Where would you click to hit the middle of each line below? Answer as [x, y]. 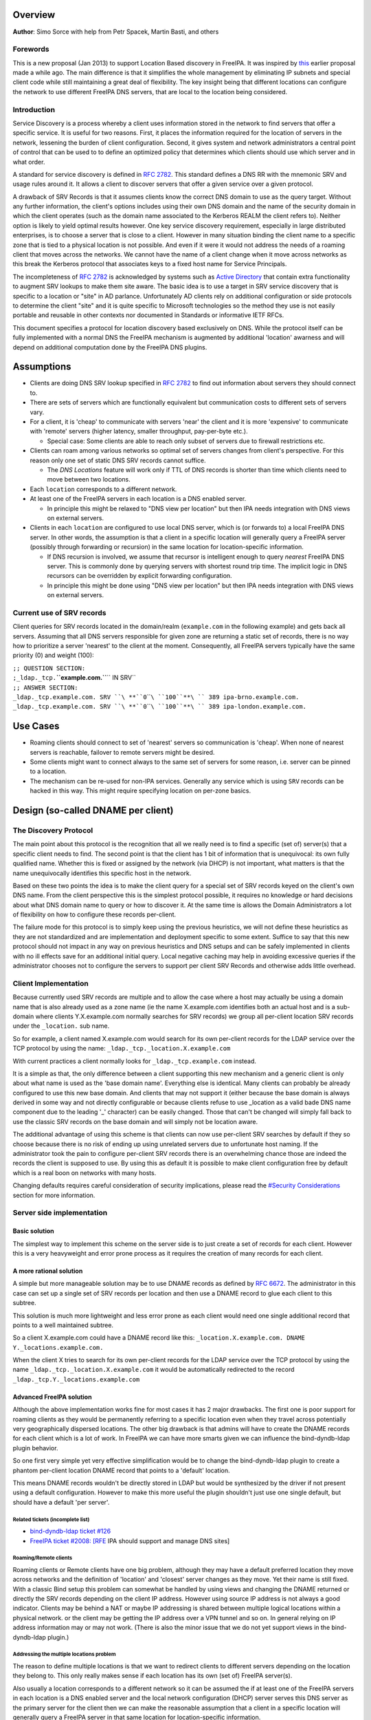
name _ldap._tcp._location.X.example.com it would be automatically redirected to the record [154, 1370]
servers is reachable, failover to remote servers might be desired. [122, 752]
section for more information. [54, 1195]
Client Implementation [50, 983]
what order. [29, 162]
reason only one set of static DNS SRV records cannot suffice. [118, 460]
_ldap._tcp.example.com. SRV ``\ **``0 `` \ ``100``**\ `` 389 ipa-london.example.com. [160, 707]
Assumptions [42, 367]
